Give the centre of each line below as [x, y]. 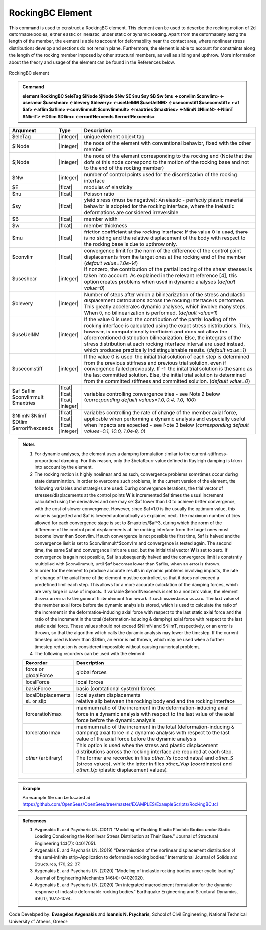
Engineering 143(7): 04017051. [66, 843]
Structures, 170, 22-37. [58, 864]
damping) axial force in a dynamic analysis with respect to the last [153, 733]
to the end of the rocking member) [124, 168]
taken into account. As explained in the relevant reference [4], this [161, 276]
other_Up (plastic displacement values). [122, 770]
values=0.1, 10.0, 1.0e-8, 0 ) [115, 431]
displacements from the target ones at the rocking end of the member [165, 257]
